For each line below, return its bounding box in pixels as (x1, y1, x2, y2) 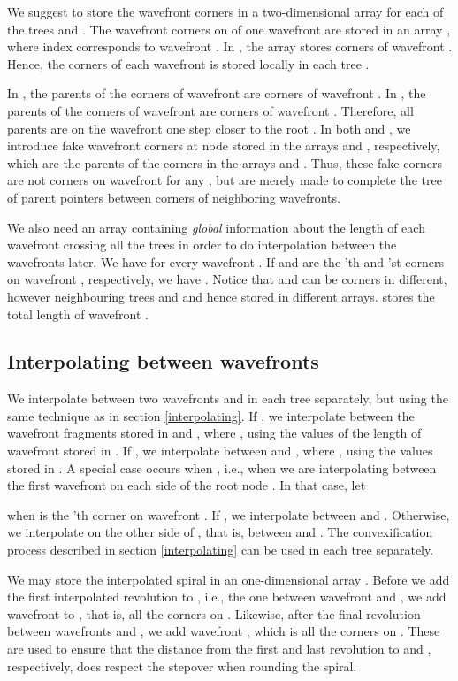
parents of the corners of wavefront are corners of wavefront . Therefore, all (7, 101, 414, 119)
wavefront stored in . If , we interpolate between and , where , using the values (7, 441, 433, 460)
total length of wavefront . (7, 304, 149, 323)
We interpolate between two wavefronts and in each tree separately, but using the (7, 389, 448, 408)
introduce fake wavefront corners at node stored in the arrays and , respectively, (7, 136, 440, 155)
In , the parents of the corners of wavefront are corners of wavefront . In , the (7, 84, 426, 103)
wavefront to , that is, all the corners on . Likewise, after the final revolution (7, 604, 421, 623)
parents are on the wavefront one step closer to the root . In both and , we (7, 119, 411, 137)
